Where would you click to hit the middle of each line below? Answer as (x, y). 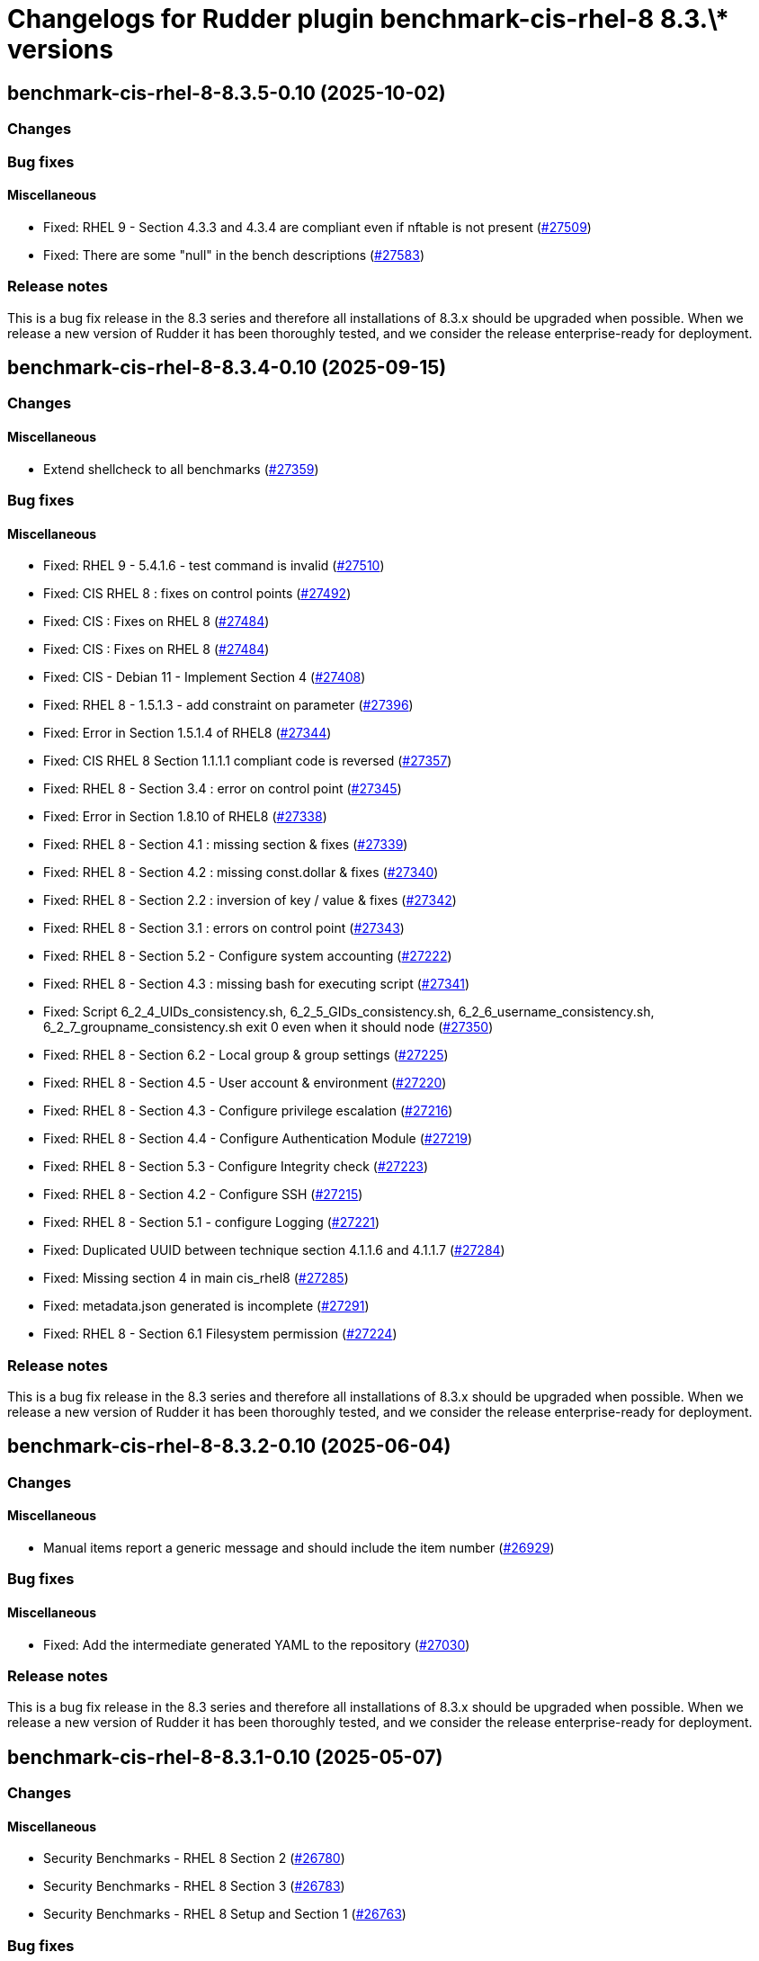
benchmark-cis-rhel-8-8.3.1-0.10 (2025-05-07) (225, 1757)
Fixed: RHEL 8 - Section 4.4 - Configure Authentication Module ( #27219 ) (258, 1139)
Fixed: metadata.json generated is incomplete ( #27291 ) (206, 1306)
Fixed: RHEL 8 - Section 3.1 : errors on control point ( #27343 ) (224, 928)
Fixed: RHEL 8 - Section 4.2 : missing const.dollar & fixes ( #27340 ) (241, 873)
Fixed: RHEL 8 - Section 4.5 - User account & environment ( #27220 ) (245, 1083)
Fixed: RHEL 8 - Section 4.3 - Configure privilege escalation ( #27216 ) (248, 1111)
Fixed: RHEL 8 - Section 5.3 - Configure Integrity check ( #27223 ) (236, 1167)
